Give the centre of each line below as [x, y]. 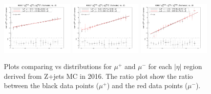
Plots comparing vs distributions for [58, 66]
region [193, 66]
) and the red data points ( [147, 85]
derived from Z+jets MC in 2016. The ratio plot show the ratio [98, 76]
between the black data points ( [52, 85]
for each [160, 66]
